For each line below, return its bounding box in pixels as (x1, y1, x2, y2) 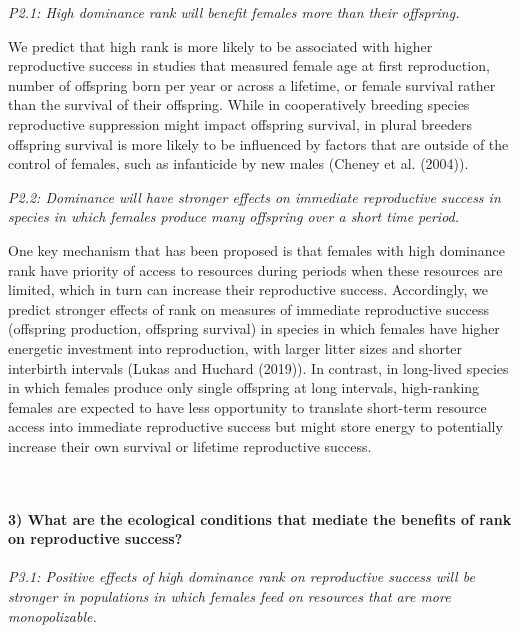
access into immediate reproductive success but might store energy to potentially (8, 416, 503, 437)
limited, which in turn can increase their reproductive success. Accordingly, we (8, 279, 489, 300)
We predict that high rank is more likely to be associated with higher (8, 35, 433, 56)
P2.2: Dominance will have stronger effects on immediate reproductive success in (8, 186, 501, 207)
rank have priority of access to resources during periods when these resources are (8, 259, 503, 280)
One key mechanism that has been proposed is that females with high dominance (8, 239, 506, 260)
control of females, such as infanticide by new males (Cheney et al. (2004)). (8, 153, 469, 174)
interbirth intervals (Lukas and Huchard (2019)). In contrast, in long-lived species (8, 357, 509, 378)
